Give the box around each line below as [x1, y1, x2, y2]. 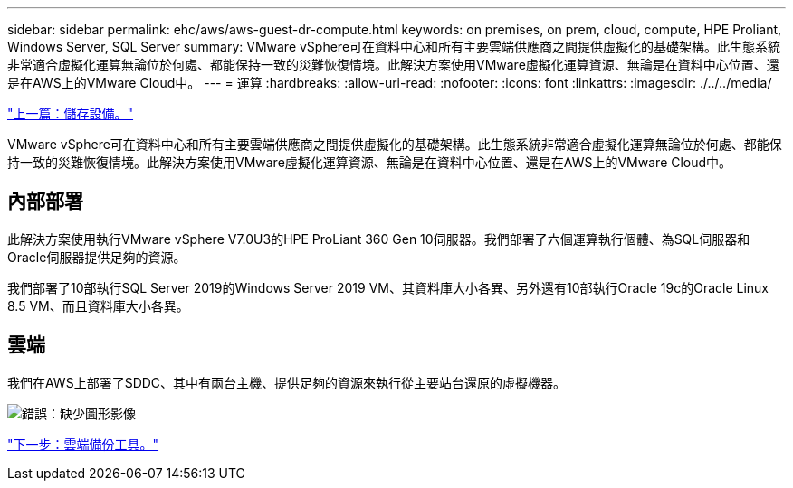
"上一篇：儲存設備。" [7, 106, 134, 121]
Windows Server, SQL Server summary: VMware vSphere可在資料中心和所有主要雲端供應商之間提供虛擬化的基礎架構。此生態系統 [7, 39, 781, 54]
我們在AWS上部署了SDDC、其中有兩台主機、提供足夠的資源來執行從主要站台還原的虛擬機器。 [7, 374, 567, 390]
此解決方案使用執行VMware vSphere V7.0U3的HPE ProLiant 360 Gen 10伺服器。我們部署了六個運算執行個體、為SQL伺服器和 [7, 230, 750, 247]
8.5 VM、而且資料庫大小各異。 [7, 297, 189, 314]
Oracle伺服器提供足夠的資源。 [7, 249, 186, 265]
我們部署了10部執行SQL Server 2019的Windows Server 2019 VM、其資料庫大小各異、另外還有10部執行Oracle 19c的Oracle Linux [7, 279, 769, 296]
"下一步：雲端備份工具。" [7, 436, 159, 452]
